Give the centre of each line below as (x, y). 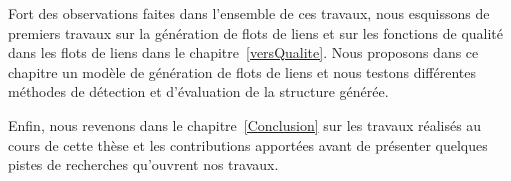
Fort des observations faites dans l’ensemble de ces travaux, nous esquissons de (249, 13)
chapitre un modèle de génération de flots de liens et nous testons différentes (242, 71)
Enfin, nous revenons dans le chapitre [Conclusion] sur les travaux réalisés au (245, 124)
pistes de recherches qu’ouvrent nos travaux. (143, 164)
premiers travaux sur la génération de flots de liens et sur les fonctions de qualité (256, 32)
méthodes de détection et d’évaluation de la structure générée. (198, 91)
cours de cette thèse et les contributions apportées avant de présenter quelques (248, 144)
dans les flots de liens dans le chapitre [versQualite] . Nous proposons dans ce (243, 52)
